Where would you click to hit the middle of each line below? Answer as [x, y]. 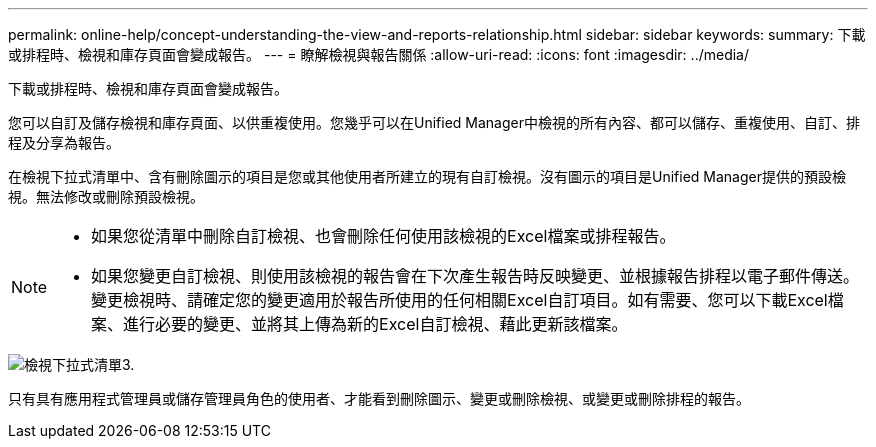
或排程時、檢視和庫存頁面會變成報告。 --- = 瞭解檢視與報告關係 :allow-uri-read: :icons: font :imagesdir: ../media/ [379, 54]
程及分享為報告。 [64, 142]
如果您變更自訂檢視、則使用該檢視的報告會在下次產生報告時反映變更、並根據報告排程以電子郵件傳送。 [475, 276]
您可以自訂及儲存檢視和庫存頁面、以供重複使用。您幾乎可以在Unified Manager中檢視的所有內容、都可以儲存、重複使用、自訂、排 [434, 122]
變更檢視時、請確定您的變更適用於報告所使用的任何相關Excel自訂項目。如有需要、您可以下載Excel [459, 300]
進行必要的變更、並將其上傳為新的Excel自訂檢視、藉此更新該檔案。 [375, 324]
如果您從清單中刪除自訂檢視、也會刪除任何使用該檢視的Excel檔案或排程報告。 [383, 236]
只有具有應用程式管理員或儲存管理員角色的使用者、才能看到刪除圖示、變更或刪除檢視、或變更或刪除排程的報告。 [379, 398]
